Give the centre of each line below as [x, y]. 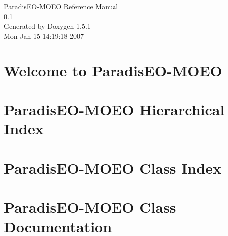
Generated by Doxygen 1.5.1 [47, 26]
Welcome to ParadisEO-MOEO [113, 70]
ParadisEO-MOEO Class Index [113, 168]
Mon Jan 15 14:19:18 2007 [44, 36]
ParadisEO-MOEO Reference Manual [61, 6]
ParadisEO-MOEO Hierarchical [114, 109]
